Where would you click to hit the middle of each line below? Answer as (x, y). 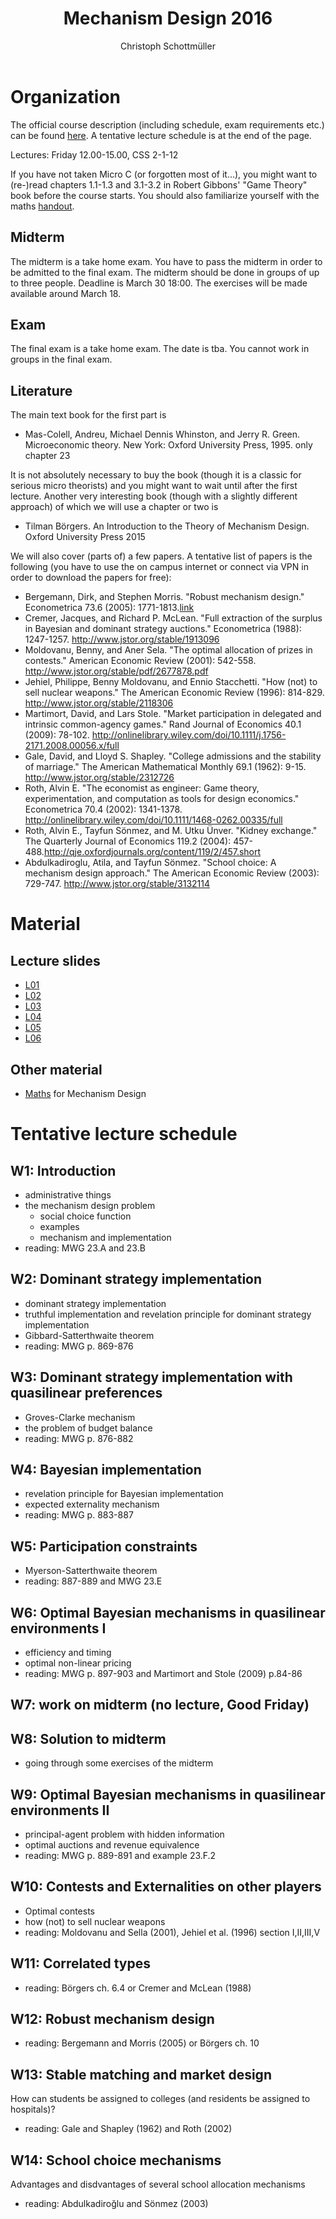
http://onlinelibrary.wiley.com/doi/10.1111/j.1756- (189, 735)
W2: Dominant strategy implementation (136, 1279)
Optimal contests (59, 1911)
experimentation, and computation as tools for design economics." (162, 799)
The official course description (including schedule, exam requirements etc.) (167, 124)
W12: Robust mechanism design (112, 2019)
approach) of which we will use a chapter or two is (114, 507)
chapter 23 (47, 456)
